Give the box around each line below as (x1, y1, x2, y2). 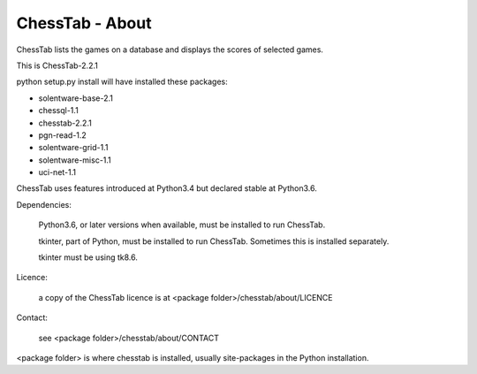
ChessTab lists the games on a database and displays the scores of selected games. (16, 44, 324, 55)
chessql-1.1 (38, 105, 79, 116)
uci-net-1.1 (38, 167, 77, 178)
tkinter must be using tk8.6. (38, 252, 139, 263)
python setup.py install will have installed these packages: (16, 76, 229, 88)
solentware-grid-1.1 (38, 142, 109, 153)
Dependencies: (16, 199, 72, 210)
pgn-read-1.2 (38, 129, 87, 141)
